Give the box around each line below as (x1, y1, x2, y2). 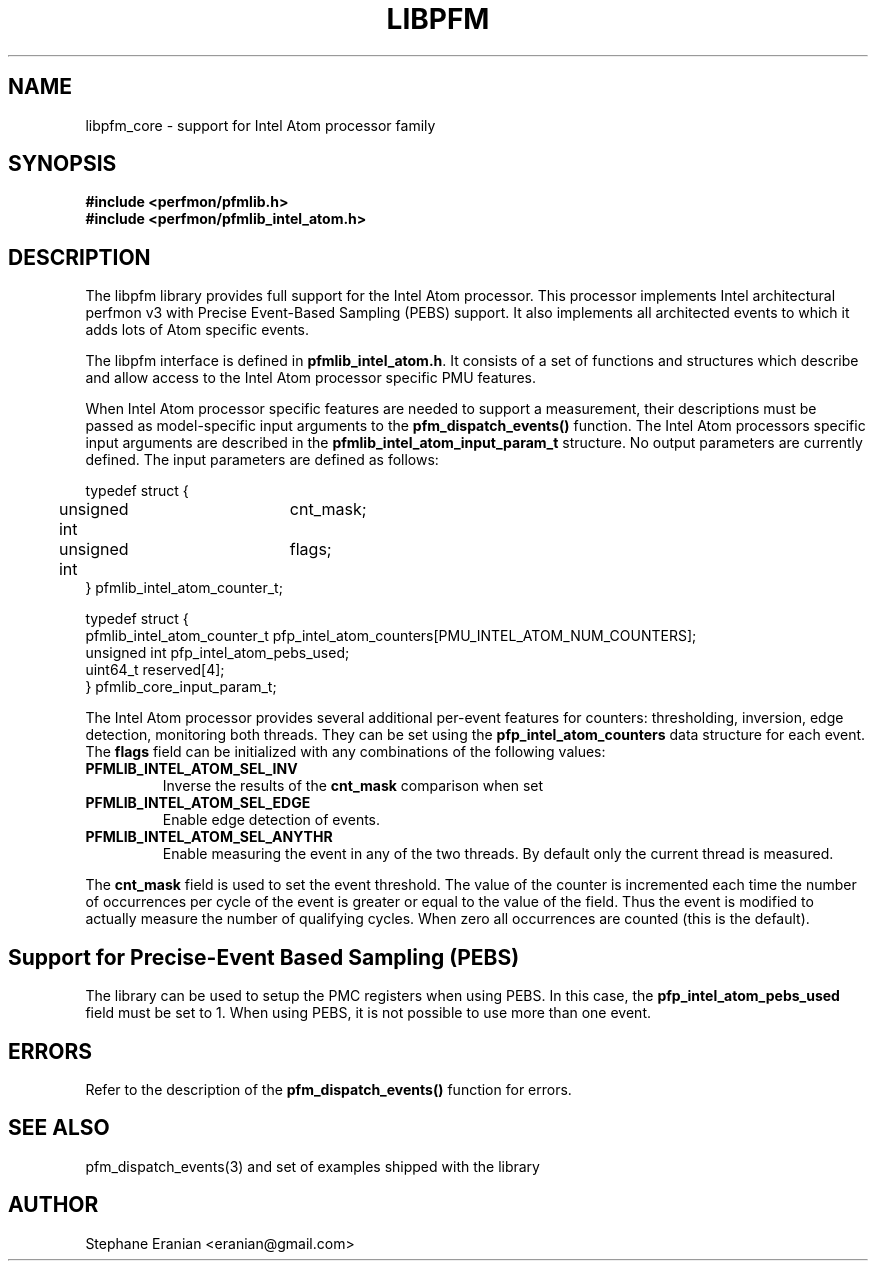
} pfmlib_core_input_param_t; (85, 678, 277, 696)
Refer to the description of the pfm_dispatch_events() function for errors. (85, 1080, 572, 1098)
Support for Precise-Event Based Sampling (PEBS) (8, 944, 520, 970)
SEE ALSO (8, 1115, 110, 1141)
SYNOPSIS (8, 151, 117, 177)
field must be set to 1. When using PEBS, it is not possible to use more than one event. (85, 1004, 651, 1022)
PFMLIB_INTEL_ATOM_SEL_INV (85, 760, 298, 778)
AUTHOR (8, 1192, 99, 1218)
